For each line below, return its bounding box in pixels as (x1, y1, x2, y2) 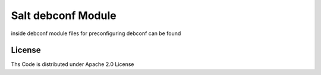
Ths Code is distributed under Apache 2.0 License (11, 61, 134, 68)
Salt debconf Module (11, 9, 117, 22)
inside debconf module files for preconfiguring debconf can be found (11, 30, 181, 37)
